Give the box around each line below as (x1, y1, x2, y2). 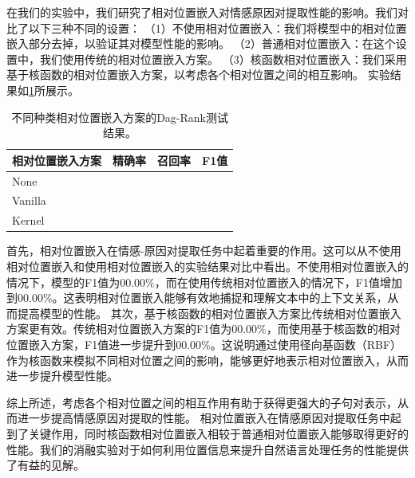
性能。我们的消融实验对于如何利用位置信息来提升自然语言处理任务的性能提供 (6, 441, 409, 457)
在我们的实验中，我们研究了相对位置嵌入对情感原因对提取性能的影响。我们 (6, 4, 397, 20)
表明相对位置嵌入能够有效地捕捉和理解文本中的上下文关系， (74, 289, 388, 306)
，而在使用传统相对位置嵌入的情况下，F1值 (154, 273, 380, 290)
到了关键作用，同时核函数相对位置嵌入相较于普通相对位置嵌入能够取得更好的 (6, 425, 409, 441)
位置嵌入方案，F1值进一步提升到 (6, 335, 176, 352)
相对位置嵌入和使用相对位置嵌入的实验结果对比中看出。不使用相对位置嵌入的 (6, 257, 409, 274)
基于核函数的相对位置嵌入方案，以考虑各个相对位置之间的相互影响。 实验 (6, 66, 390, 83)
